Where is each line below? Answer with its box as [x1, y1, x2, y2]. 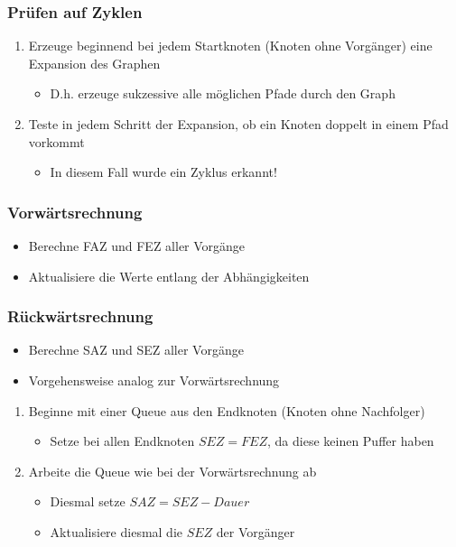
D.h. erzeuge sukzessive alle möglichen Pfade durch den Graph [50, 84, 396, 103]
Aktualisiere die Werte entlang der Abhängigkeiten [28, 266, 310, 285]
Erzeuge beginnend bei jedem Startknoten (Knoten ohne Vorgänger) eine [28, 36, 433, 55]
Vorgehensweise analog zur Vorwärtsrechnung [28, 371, 280, 389]
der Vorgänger [216, 522, 295, 541]
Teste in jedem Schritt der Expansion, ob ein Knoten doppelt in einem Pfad [28, 115, 449, 133]
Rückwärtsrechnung [7, 305, 154, 328]
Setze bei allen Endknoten [50, 431, 195, 450]
